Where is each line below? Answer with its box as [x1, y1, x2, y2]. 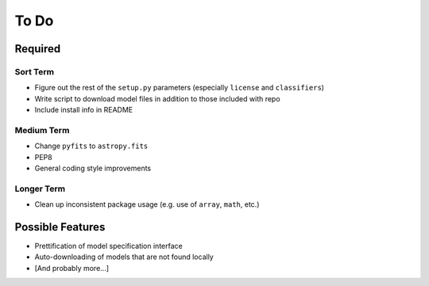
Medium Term [14, 124, 70, 135]
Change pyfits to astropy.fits [34, 141, 149, 151]
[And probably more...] [34, 263, 110, 273]
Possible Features [14, 220, 106, 234]
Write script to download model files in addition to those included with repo [34, 93, 281, 103]
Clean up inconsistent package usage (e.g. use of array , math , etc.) [34, 200, 260, 209]
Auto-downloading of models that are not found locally [34, 252, 214, 261]
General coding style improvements [34, 163, 151, 174]
